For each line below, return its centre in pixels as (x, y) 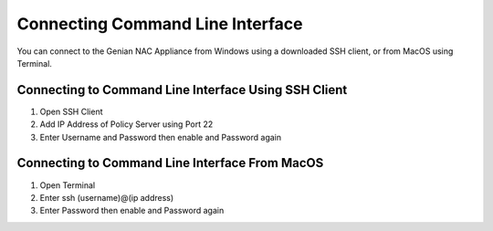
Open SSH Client (71, 111)
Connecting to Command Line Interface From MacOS (170, 163)
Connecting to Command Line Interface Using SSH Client (182, 90)
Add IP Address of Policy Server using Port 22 (126, 124)
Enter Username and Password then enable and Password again (161, 137)
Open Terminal (68, 185)
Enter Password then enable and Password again (132, 211)
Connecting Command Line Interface (160, 24)
